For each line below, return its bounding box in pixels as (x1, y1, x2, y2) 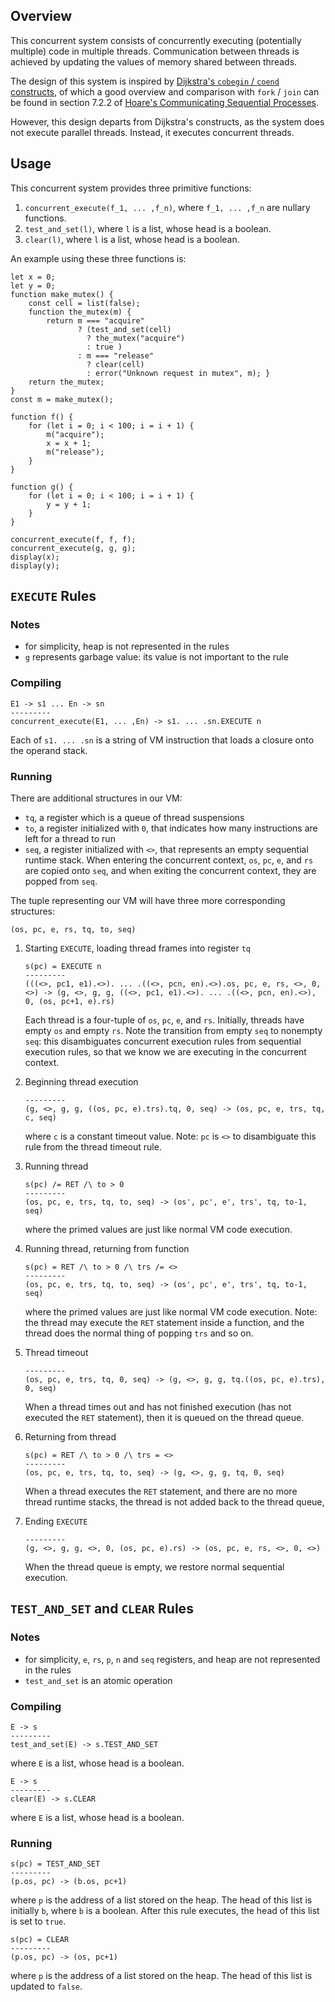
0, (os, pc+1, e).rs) (24, 996, 115, 1006)
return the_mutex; (28, 377, 105, 387)
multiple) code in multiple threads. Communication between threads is (10, 45, 300, 57)
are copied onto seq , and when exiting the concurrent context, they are (24, 864, 317, 876)
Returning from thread (24, 1430, 117, 1443)
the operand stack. (10, 744, 88, 756)
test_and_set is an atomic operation (24, 1674, 173, 1686)
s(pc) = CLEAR (10, 1935, 70, 1945)
